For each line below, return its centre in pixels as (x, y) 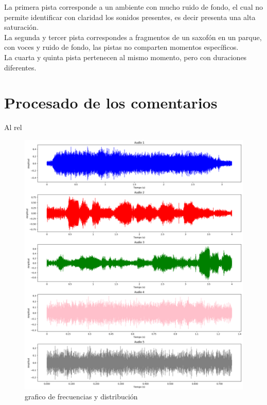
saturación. (22, 27)
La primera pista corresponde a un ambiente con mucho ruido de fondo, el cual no (133, 7)
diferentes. (20, 67)
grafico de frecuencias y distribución (81, 397)
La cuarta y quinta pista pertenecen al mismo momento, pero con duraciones (126, 57)
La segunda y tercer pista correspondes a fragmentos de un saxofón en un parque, (133, 37)
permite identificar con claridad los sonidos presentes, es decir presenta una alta (130, 17)
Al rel (13, 127)
